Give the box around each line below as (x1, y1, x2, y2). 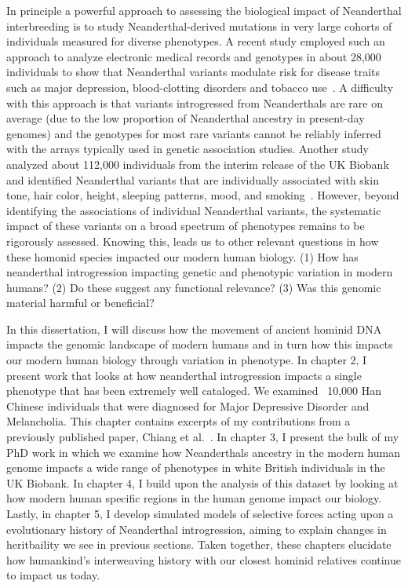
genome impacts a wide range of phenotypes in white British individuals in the (6, 459, 385, 476)
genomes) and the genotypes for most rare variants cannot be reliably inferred (6, 125, 381, 141)
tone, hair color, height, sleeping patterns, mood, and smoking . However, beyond (6, 187, 399, 203)
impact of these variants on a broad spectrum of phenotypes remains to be (6, 217, 365, 234)
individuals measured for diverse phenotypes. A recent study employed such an (6, 33, 385, 49)
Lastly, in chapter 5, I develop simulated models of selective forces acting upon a (6, 506, 394, 521)
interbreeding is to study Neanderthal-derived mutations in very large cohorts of (6, 17, 392, 34)
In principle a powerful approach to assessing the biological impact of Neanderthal (6, 2, 402, 18)
